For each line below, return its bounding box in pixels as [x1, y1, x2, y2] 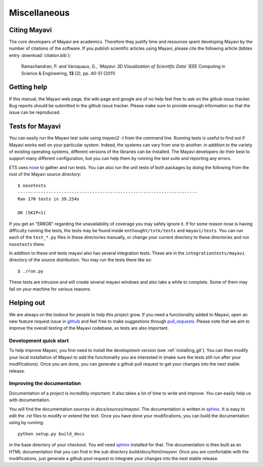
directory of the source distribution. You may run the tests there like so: [9, 257, 152, 263]
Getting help [9, 83, 47, 91]
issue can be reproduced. [9, 110, 61, 116]
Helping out [9, 299, 45, 307]
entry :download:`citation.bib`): [9, 52, 71, 58]
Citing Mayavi [9, 26, 52, 34]
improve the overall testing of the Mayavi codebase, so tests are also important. [9, 325, 169, 331]
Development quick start [9, 337, 69, 344]
